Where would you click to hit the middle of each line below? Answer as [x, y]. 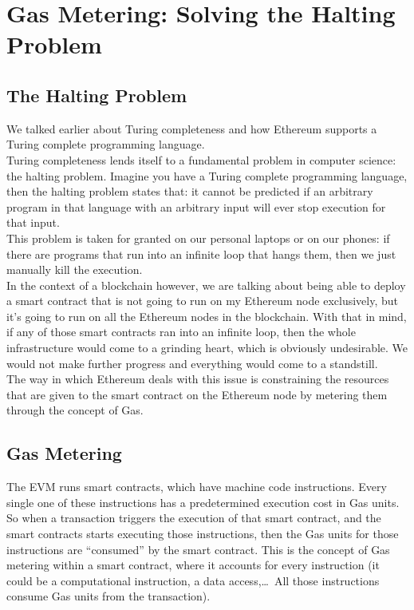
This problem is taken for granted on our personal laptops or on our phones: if [198, 238]
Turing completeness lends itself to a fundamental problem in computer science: [201, 159]
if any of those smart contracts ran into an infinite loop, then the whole [181, 332]
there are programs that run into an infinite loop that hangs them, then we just [201, 254]
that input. [33, 222]
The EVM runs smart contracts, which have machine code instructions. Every [197, 487]
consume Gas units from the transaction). [108, 596]
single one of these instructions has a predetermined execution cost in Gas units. [203, 502]
